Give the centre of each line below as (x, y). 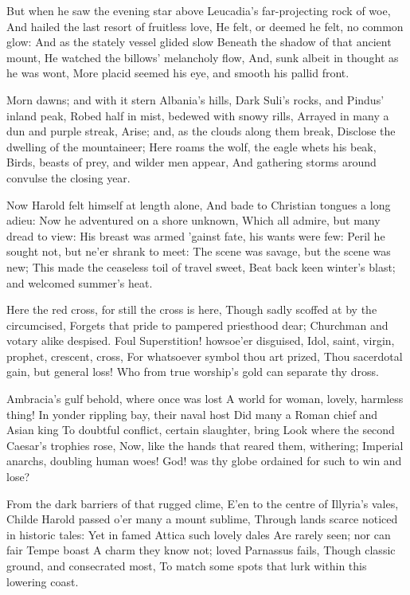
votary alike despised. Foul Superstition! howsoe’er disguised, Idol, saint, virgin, (201, 341)
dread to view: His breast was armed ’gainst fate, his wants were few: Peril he (196, 235)
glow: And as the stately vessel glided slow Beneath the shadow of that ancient (199, 42)
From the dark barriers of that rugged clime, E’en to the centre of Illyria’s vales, (203, 503)
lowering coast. (43, 581)
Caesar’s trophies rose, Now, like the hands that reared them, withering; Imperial (205, 445)
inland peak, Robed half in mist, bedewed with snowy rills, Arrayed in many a (198, 115)
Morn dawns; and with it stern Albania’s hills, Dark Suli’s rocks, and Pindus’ (195, 99)
